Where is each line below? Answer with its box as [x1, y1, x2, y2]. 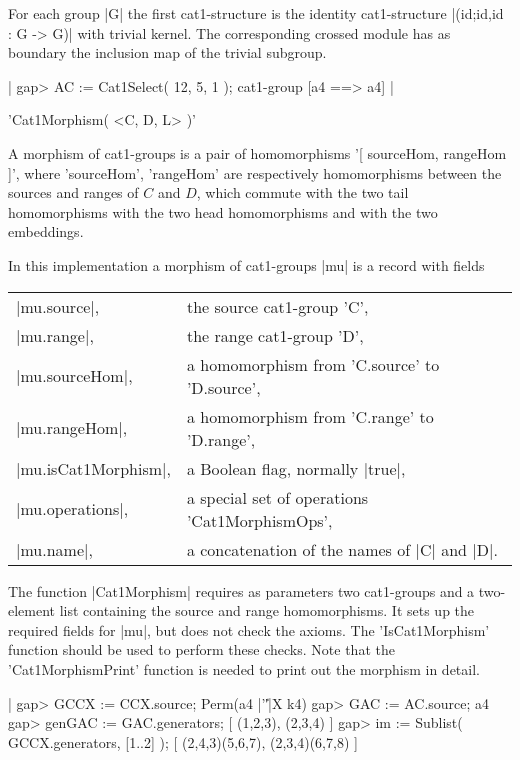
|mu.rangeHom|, [16, 416, 128, 440]
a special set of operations [186, 485, 369, 509]
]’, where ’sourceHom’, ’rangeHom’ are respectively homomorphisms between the [8, 162, 502, 183]
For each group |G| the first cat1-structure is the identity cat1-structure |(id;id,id [8, 3, 504, 23]
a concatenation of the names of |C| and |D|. [186, 537, 498, 561]
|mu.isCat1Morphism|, [16, 456, 171, 480]
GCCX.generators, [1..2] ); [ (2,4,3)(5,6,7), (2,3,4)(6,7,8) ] [8, 731, 358, 752]
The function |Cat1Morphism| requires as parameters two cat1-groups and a [8, 580, 475, 601]
